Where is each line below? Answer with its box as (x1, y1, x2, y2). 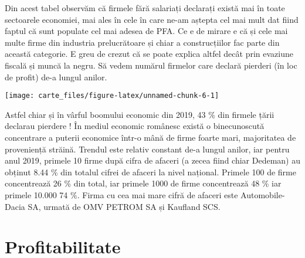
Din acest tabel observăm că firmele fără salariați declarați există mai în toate (5, 2, 285, 13)
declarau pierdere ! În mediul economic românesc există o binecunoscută (5, 120, 265, 132)
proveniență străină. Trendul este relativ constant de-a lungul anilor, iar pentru (5, 142, 290, 155)
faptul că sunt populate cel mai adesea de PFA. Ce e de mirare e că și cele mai (5, 25, 288, 37)
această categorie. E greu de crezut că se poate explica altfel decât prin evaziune (5, 47, 293, 60)
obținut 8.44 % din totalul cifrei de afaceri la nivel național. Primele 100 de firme (5, 165, 296, 178)
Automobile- (240, 188, 285, 201)
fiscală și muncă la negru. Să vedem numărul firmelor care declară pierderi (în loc (5, 59, 297, 71)
